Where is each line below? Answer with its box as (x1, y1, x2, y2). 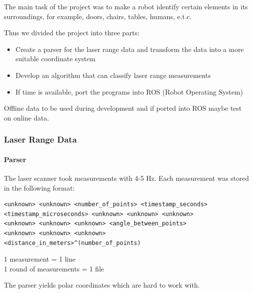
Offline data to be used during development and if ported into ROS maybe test (4, 103, 242, 113)
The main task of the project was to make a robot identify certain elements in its (4, 1, 248, 11)
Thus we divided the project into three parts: (4, 27, 140, 38)
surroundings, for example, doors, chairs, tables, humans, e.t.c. (4, 11, 192, 21)
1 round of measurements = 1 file (4, 263, 104, 273)
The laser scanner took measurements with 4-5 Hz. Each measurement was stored (4, 172, 249, 183)
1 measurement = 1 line (4, 254, 76, 264)
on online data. (4, 112, 49, 122)
